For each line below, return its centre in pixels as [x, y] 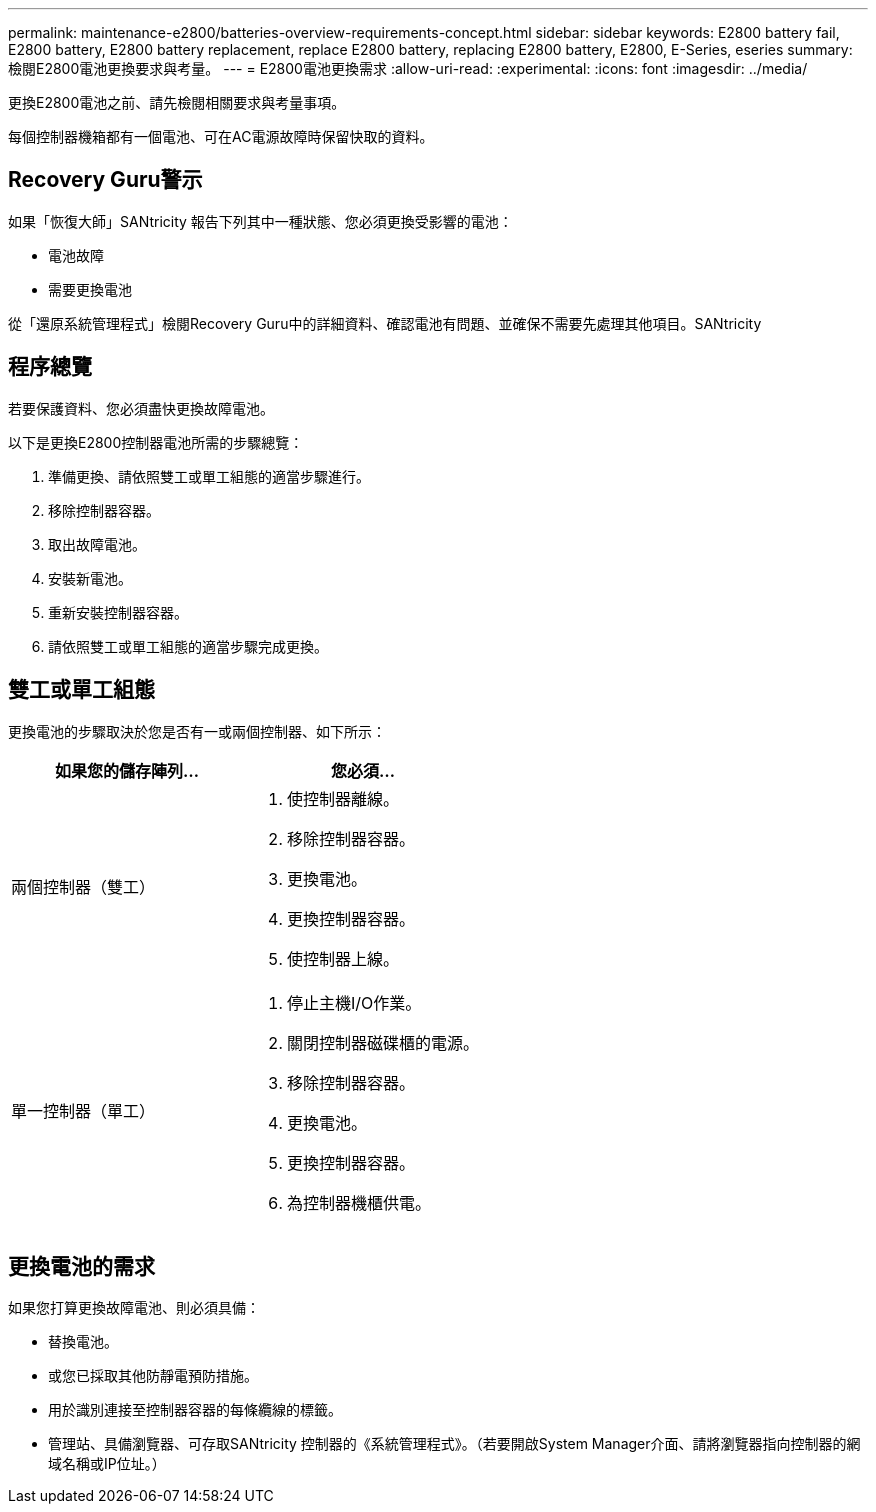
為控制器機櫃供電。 [359, 1202]
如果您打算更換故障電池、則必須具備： [134, 1308]
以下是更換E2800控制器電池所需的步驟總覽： [156, 442]
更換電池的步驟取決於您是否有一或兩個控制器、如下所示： [197, 731]
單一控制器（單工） [83, 1110]
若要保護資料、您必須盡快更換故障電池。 [141, 408]
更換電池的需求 [81, 1266]
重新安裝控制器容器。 [118, 612]
